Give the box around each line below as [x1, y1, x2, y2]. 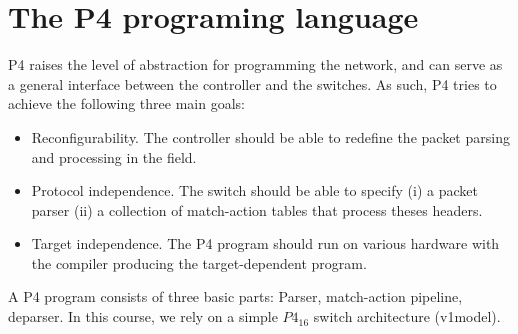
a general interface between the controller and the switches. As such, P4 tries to [8, 73, 497, 94]
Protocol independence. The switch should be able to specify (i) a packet [31, 180, 478, 201]
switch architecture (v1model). [313, 306, 501, 327]
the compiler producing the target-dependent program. [31, 252, 367, 273]
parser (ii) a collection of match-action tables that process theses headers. [31, 199, 483, 220]
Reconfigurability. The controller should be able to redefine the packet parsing [31, 126, 510, 147]
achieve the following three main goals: [8, 93, 245, 114]
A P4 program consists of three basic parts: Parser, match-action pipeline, [8, 286, 463, 307]
